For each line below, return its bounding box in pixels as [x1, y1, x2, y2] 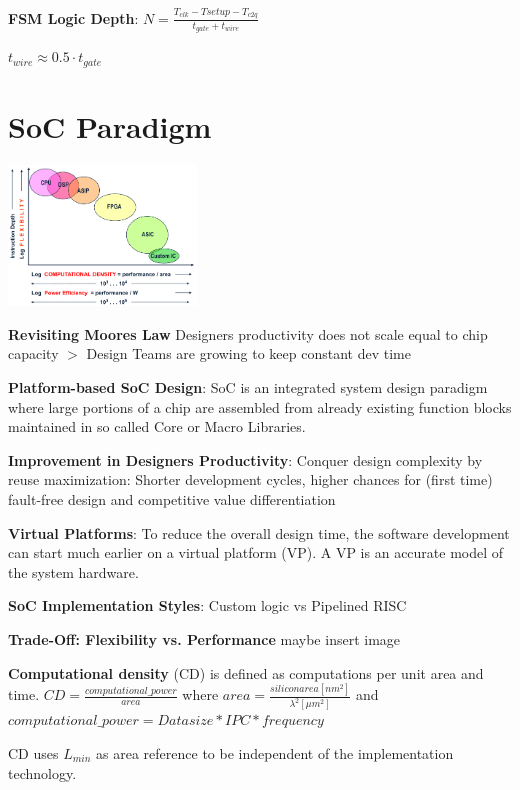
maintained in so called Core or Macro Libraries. [8, 416, 306, 437]
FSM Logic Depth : [8, 7, 139, 28]
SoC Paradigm [8, 105, 212, 146]
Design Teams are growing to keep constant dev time [86, 343, 411, 364]
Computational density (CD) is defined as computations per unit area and [8, 662, 484, 683]
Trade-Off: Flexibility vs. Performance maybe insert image [8, 628, 401, 649]
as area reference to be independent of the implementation [96, 742, 454, 763]
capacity [8, 343, 59, 364]
